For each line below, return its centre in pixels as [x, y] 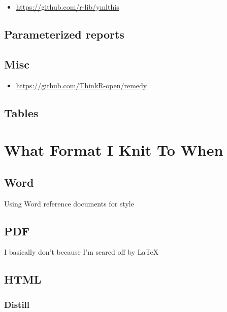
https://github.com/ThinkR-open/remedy [82, 85]
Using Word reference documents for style [69, 203]
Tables [21, 112]
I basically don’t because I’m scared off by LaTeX [82, 252]
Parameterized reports [64, 34]
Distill [17, 304]
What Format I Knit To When [114, 150]
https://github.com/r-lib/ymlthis [68, 7]
